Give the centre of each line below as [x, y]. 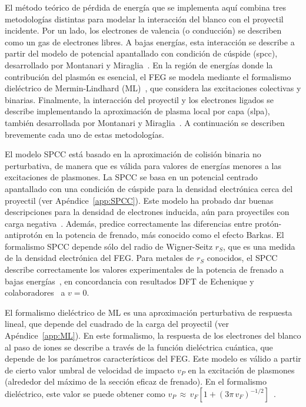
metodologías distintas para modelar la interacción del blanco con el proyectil [144, 19]
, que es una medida [259, 246]
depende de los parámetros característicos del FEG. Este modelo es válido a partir [153, 358]
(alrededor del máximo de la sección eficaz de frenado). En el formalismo [136, 381]
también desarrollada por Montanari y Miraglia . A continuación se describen [145, 122]
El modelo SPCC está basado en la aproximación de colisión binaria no [133, 154]
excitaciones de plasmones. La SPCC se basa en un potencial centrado [131, 177]
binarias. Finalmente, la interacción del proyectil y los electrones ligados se [139, 99]
